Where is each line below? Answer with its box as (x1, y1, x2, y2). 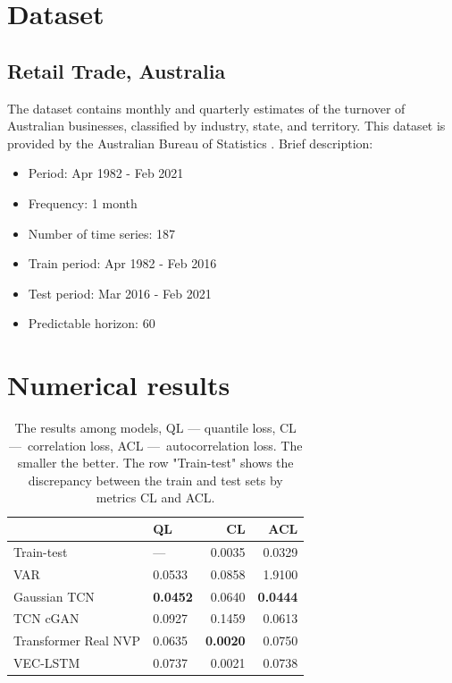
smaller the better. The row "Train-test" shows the (17, 453, 294, 472)
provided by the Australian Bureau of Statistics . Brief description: (7, 133, 373, 152)
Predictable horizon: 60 (28, 314, 155, 333)
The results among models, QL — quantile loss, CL (14, 418, 297, 437)
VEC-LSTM (13, 653, 80, 672)
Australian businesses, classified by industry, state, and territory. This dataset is (7, 116, 446, 135)
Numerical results (7, 367, 230, 403)
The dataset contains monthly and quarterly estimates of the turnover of (7, 98, 406, 117)
